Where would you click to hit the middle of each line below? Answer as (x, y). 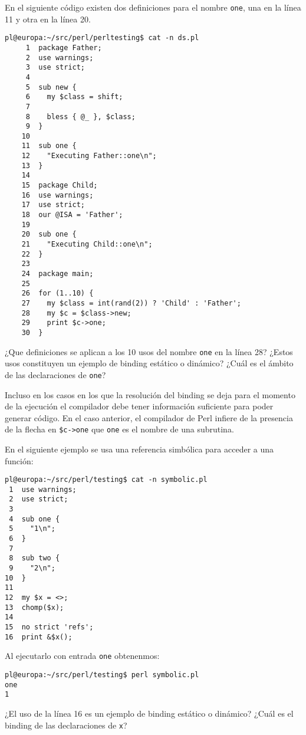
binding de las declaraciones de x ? (66, 725)
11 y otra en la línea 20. (48, 19)
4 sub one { (34, 519)
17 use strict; (53, 205)
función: (19, 460)
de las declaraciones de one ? (55, 374)
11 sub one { (49, 146)
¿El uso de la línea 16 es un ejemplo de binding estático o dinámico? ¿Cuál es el (149, 713)
